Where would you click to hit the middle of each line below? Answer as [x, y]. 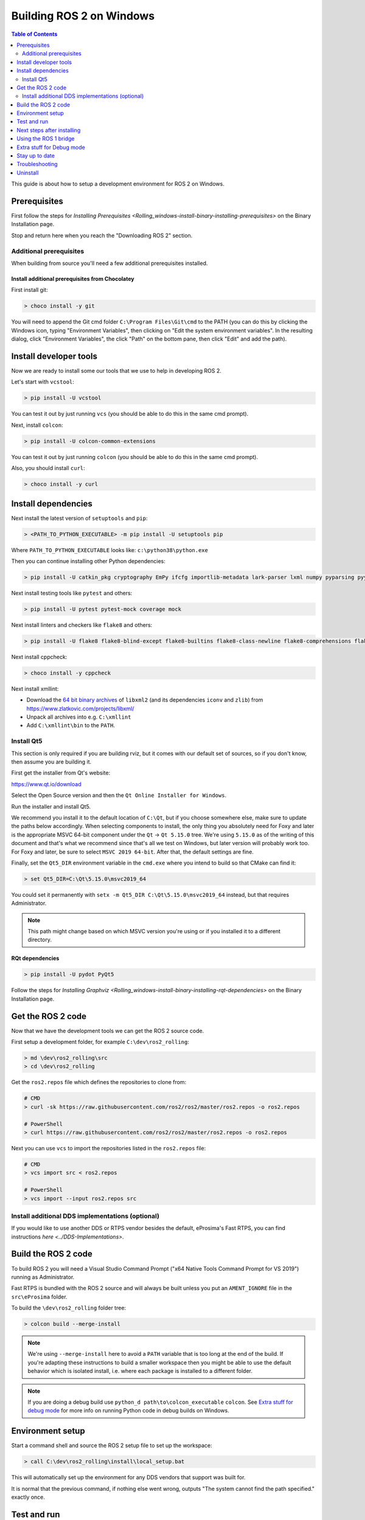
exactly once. [28, 1497]
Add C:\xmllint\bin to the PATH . [71, 725]
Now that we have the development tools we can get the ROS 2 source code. [108, 1031]
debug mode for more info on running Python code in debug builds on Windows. [128, 1411]
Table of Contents [34, 34]
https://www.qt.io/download [46, 784]
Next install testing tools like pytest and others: [72, 593]
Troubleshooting [37, 164]
